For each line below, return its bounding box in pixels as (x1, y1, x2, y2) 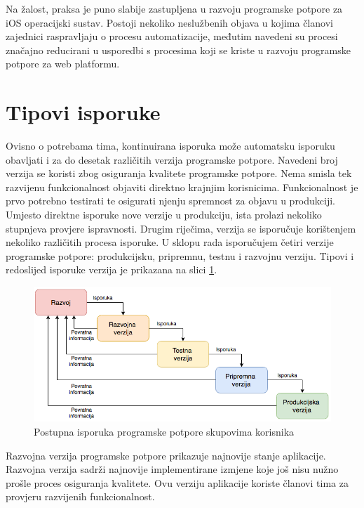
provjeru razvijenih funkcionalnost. (6, 489, 155, 504)
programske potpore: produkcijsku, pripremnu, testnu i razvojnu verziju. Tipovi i (6, 248, 354, 263)
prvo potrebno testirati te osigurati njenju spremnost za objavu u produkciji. (6, 193, 336, 208)
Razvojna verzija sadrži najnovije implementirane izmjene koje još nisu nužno (6, 462, 339, 476)
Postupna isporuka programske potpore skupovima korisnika (34, 424, 295, 438)
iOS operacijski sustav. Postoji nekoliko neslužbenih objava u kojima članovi (6, 15, 333, 30)
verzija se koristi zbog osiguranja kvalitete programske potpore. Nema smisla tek (6, 166, 352, 181)
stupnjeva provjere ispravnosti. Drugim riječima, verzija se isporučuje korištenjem (6, 221, 356, 235)
